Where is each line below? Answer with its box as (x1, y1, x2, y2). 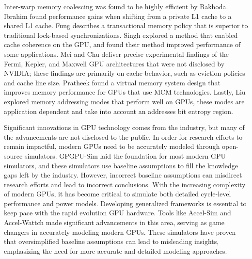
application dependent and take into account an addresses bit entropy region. (4, 106, 233, 116)
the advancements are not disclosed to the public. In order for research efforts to (4, 131, 243, 142)
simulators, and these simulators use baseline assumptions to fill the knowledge (4, 160, 238, 170)
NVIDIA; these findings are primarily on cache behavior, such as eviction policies (4, 68, 245, 78)
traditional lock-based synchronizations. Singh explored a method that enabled (4, 30, 238, 40)
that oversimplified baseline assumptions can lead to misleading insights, (4, 236, 219, 246)
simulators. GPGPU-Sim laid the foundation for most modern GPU (24, 150, 226, 161)
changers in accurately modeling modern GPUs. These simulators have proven (4, 227, 236, 237)
